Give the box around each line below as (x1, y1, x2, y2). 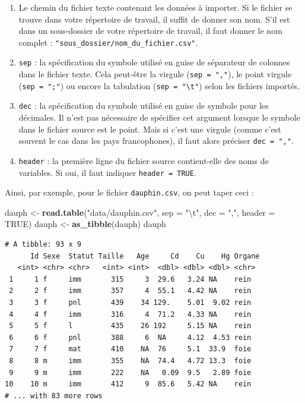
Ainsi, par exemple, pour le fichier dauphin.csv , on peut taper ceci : (5, 186, 254, 199)
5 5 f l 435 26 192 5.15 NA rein (9, 322, 252, 330)
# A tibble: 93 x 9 (5, 240, 81, 249)
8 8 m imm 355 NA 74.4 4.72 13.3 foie (9, 357, 252, 365)
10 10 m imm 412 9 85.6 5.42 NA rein (5, 380, 252, 389)
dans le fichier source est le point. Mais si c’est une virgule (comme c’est (18, 122, 281, 135)
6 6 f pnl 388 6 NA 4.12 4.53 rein (9, 333, 252, 342)
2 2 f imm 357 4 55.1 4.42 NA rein (9, 286, 252, 295)
